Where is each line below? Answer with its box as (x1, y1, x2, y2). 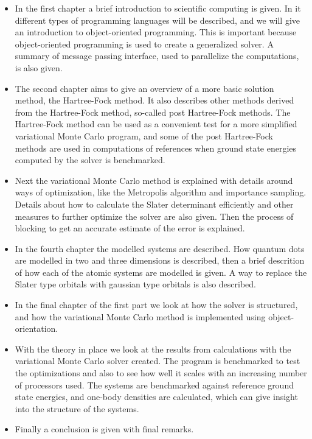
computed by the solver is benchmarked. (15, 153, 165, 166)
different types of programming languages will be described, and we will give (15, 13, 300, 26)
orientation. (15, 322, 58, 335)
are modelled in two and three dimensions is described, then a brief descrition (15, 254, 305, 267)
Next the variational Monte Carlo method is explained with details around (15, 174, 293, 186)
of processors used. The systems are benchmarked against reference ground (15, 378, 294, 391)
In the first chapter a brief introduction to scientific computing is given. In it (15, 2, 301, 14)
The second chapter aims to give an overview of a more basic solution (15, 82, 274, 94)
